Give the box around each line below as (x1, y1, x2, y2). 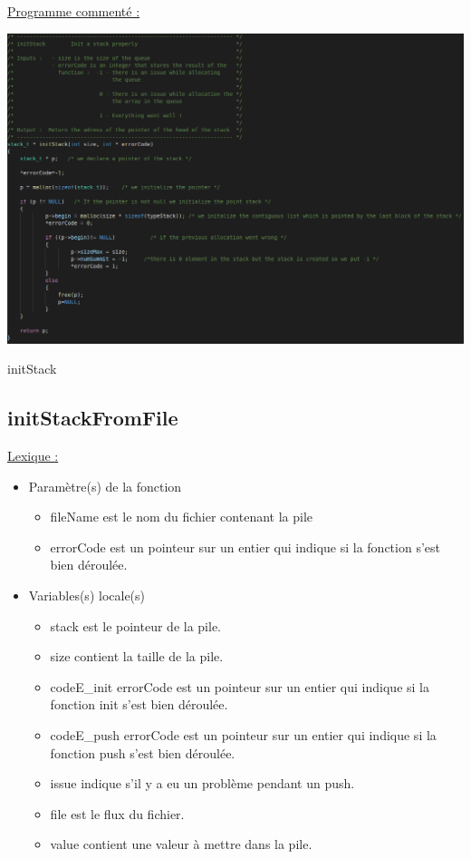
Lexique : (7, 446, 59, 465)
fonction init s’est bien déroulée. (50, 695, 228, 714)
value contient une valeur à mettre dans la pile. (50, 835, 312, 854)
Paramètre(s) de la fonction (28, 476, 182, 495)
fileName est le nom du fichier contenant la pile (50, 507, 313, 526)
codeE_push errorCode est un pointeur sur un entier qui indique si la (50, 725, 437, 744)
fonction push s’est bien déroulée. (50, 743, 235, 762)
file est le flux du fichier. (50, 804, 185, 823)
